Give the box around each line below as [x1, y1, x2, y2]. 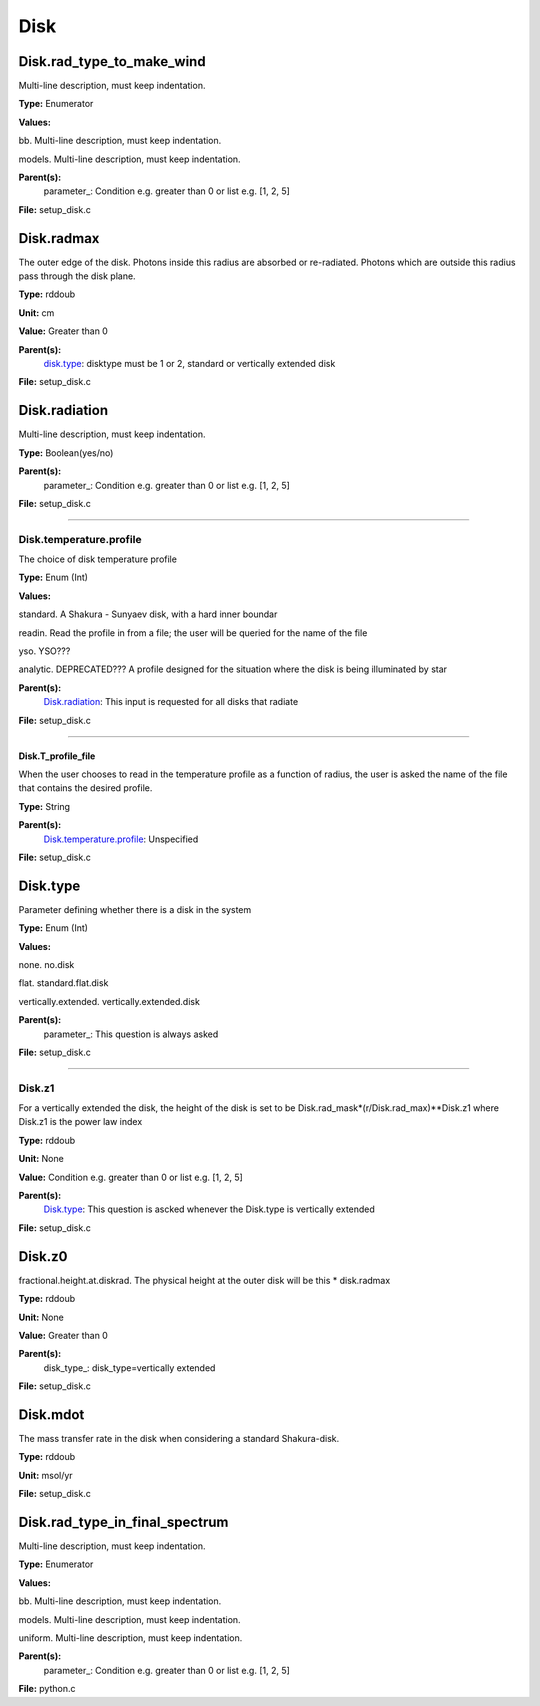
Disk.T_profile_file [18, 750, 96, 762]
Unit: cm [18, 306, 55, 319]
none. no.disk [18, 958, 75, 970]
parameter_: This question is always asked [43, 1028, 219, 1040]
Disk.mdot [18, 1406, 85, 1423]
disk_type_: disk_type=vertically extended [43, 1361, 216, 1374]
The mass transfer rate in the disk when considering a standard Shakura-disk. [18, 1432, 340, 1444]
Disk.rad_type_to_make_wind [18, 53, 206, 70]
